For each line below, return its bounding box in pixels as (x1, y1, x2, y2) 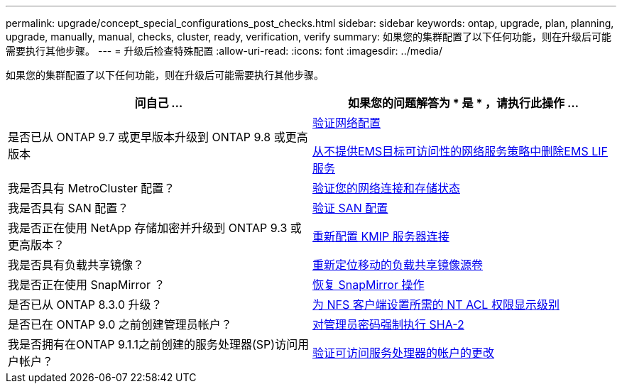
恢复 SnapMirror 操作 (312, 278, 425, 292)
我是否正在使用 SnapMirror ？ (8, 278, 165, 292)
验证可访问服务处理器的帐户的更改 (312, 346, 495, 360)
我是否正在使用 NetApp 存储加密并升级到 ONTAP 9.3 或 (8, 221, 302, 235)
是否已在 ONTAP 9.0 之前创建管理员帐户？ (8, 317, 232, 332)
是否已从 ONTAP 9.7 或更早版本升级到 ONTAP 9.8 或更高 (8, 130, 308, 144)
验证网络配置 (312, 116, 381, 130)
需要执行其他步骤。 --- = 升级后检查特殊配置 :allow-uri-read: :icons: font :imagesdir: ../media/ (6, 45, 443, 57)
